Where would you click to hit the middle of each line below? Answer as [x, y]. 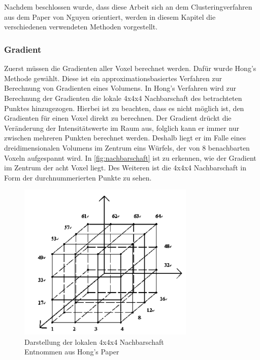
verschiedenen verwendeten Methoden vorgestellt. [81, 27]
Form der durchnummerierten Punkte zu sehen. [78, 177]
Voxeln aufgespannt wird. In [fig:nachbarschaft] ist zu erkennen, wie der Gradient [130, 157]
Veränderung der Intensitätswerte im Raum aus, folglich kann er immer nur [122, 128]
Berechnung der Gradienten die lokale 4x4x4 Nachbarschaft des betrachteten [123, 98]
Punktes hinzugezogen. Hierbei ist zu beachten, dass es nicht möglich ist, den [124, 108]
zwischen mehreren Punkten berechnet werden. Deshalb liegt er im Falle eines [125, 138]
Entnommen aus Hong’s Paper [72, 352]
